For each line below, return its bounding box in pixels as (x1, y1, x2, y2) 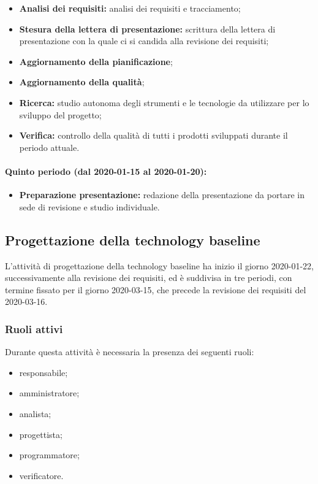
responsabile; (19, 366, 68, 378)
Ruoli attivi (5, 321, 63, 336)
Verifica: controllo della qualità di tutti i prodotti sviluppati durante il (19, 129, 288, 142)
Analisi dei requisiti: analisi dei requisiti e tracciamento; (19, 2, 241, 14)
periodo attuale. (19, 140, 80, 153)
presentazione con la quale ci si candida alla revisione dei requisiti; (19, 34, 269, 47)
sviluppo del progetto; (19, 108, 102, 121)
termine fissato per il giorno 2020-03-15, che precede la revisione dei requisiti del (5, 283, 306, 296)
